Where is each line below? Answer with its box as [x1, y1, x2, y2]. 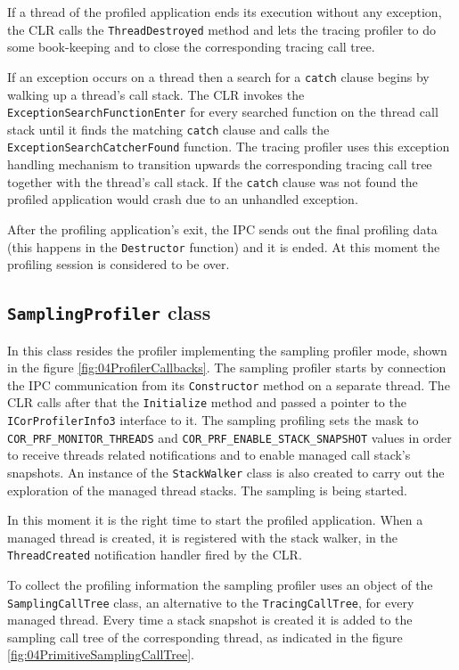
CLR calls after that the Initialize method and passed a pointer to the [7, 393, 406, 412]
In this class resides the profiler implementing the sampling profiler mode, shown [7, 340, 447, 359]
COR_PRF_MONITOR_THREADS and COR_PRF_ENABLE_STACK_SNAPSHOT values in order [7, 428, 452, 446]
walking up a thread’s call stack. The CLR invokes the [7, 85, 305, 103]
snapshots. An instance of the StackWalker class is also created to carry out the [7, 462, 445, 481]
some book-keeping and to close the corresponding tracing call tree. [7, 37, 375, 56]
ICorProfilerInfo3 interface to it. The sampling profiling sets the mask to [7, 411, 419, 429]
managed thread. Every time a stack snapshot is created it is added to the [7, 610, 413, 629]
